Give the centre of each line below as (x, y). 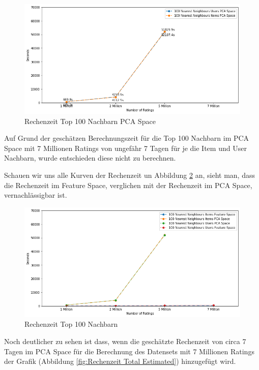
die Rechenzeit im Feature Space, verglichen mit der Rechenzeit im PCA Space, (128, 185)
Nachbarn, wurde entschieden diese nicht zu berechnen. (90, 158)
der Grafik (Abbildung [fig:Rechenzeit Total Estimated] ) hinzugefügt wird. (120, 361)
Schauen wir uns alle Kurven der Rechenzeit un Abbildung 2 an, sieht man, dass (129, 175)
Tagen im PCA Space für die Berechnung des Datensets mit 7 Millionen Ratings (129, 351)
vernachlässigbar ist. (36, 195)
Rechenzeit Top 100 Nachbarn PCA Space (90, 121)
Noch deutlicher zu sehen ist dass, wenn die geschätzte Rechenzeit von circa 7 (125, 341)
